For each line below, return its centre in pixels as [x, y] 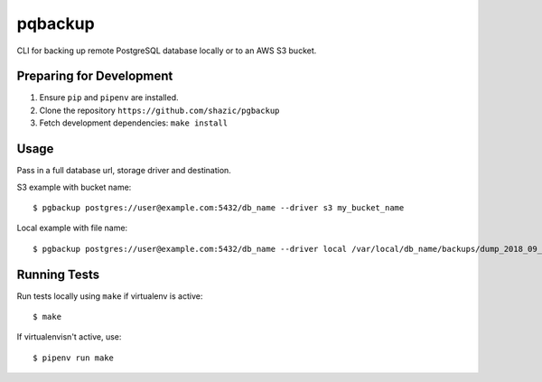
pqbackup [56, 23]
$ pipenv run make [74, 358]
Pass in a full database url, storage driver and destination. [124, 171]
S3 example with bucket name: [74, 187]
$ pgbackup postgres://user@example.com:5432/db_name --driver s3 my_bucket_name [219, 207]
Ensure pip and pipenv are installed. [109, 98]
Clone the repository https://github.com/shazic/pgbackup [159, 110]
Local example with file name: [72, 228]
